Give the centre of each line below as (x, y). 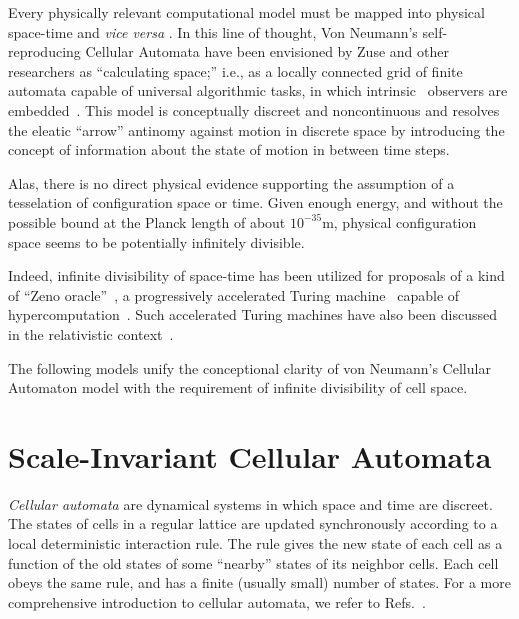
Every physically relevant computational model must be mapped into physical (246, 12)
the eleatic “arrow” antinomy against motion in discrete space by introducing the (256, 129)
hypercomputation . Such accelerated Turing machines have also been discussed (252, 314)
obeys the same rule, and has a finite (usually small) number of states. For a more (259, 582)
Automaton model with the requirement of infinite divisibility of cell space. (238, 387)
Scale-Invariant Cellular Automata (250, 455)
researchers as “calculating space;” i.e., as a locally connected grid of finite (235, 70)
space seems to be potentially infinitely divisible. (156, 241)
